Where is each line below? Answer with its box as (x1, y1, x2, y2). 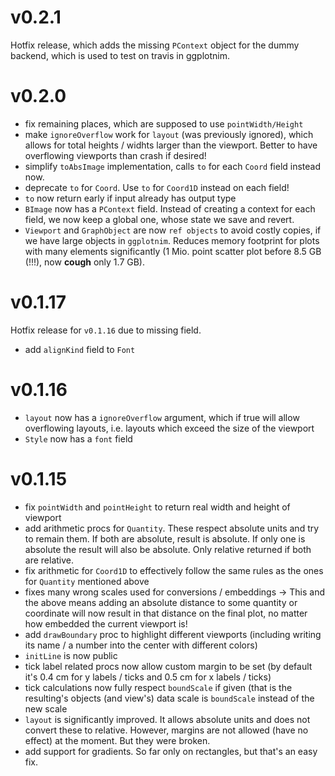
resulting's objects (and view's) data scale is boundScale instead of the (24, 692, 315, 704)
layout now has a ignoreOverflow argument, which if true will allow (24, 411, 300, 423)
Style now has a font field (24, 432, 133, 445)
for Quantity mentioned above (24, 575, 150, 587)
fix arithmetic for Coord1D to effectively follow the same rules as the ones (24, 564, 324, 576)
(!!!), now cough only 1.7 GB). (24, 256, 145, 268)
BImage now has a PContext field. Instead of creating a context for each (24, 202, 316, 215)
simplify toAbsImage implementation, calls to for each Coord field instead (24, 160, 322, 172)
